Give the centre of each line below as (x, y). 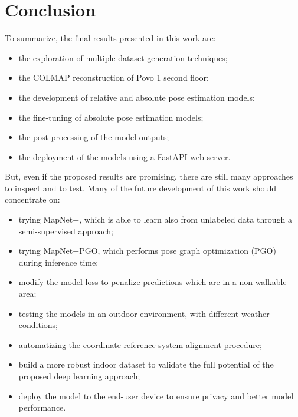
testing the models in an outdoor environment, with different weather (144, 313)
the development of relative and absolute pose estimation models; (137, 97)
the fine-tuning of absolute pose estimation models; (111, 117)
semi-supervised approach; (66, 231)
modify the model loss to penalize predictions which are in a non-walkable (153, 282)
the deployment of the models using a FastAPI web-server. (125, 156)
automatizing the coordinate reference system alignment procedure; (140, 344)
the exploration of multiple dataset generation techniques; (123, 57)
